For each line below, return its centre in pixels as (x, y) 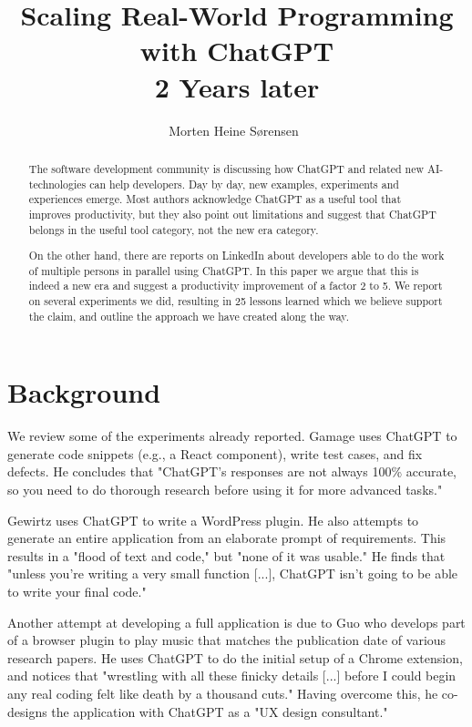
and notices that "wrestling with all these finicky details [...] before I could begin (232, 676)
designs (27, 711)
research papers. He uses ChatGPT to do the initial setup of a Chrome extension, (235, 657)
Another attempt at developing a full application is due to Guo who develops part (236, 622)
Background (84, 392)
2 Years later (237, 86)
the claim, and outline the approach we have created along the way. (189, 316)
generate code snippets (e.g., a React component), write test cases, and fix (215, 453)
